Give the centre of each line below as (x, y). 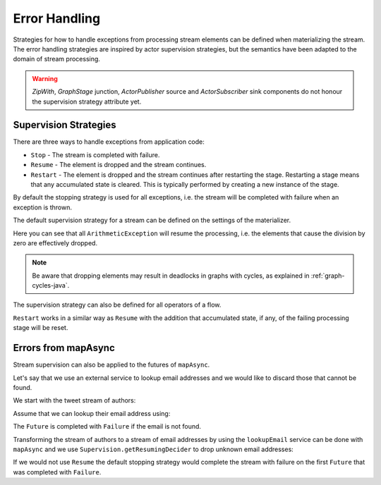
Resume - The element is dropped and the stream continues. (119, 165)
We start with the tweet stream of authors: (74, 400)
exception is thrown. (42, 207)
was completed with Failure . (57, 472)
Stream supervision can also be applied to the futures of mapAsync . (111, 365)
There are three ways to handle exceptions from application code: (109, 142)
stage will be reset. (41, 328)
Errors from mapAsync (64, 348)
